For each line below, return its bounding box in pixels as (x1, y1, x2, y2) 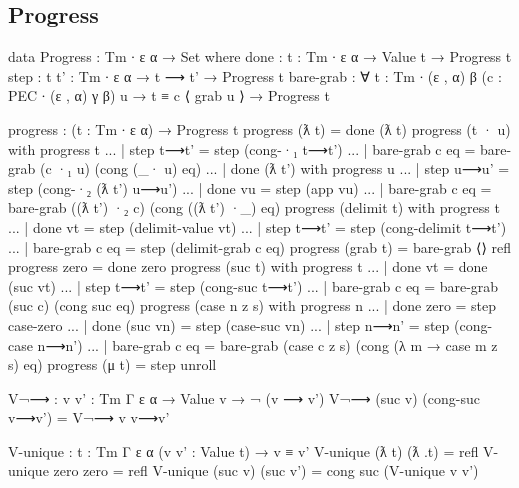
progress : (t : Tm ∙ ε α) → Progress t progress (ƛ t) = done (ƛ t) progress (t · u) (8, 118, 511, 139)
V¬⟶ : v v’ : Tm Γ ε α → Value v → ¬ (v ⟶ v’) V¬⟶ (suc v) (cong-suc (8, 387, 480, 408)
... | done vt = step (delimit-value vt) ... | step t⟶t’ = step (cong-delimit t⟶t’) (8, 216, 507, 237)
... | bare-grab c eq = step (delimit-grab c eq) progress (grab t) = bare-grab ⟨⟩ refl (8, 236, 512, 257)
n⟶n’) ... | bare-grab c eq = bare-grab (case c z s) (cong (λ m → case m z (37, 334, 498, 355)
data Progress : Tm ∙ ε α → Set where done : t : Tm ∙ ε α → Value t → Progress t (8, 46, 512, 67)
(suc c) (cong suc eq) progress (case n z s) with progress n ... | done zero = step (8, 295, 497, 316)
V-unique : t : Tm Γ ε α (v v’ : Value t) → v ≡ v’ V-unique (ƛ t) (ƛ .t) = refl (8, 440, 479, 461)
